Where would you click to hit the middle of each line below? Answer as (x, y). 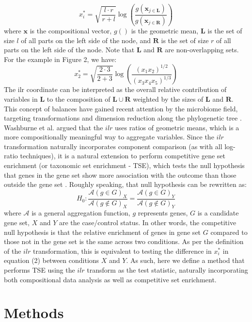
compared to (229, 232)
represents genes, (163, 213)
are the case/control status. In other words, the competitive (148, 222)
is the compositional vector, (71, 30)
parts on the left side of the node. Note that (69, 50)
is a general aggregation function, (81, 213)
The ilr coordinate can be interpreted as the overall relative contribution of (115, 89)
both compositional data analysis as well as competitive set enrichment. (110, 279)
